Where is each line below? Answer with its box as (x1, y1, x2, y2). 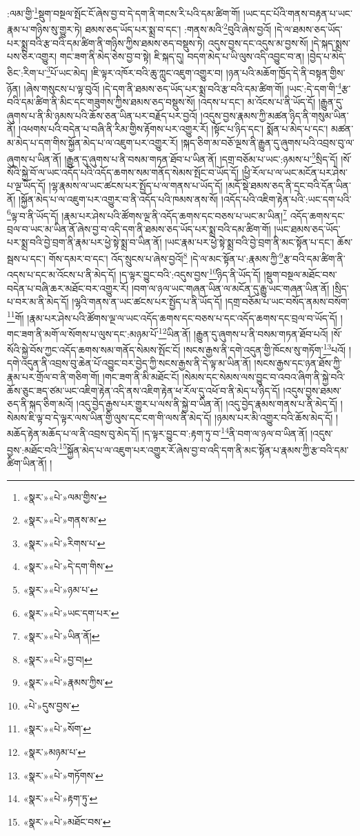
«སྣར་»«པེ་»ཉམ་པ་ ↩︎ (23, 582, 98, 596)
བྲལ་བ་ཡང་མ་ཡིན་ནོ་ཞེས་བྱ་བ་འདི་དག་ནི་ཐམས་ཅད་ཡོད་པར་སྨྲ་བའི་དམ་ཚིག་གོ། (7, 221, 271, 236)
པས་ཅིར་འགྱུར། (7, 49, 57, 64)
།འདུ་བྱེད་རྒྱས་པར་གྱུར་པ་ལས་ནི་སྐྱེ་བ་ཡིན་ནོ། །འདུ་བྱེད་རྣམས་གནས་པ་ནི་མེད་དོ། (76, 397, 338, 411)
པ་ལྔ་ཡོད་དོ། (7, 178, 46, 193)
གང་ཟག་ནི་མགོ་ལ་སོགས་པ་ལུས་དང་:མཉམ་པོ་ (7, 326, 159, 341)
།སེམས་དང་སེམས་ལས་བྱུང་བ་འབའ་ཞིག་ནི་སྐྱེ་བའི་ (182, 370, 346, 384)
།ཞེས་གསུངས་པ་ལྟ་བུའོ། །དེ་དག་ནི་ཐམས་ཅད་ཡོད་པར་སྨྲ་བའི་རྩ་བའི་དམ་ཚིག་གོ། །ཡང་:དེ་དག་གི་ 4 (23, 79, 341, 95)
